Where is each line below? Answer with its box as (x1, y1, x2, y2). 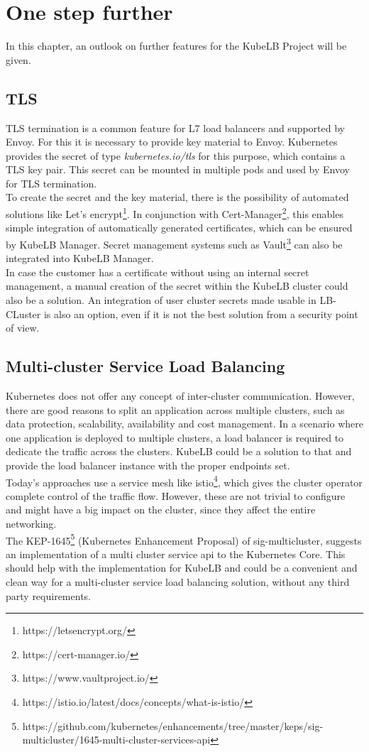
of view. (6, 320, 40, 335)
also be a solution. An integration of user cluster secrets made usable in (6, 292, 316, 307)
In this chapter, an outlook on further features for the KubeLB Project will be (6, 38, 347, 53)
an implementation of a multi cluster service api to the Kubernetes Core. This (6, 546, 346, 561)
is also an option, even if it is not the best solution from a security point (43, 306, 358, 321)
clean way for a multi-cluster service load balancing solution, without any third (6, 574, 350, 589)
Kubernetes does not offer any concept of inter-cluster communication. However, (6, 388, 355, 403)
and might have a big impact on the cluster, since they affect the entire (6, 502, 316, 517)
